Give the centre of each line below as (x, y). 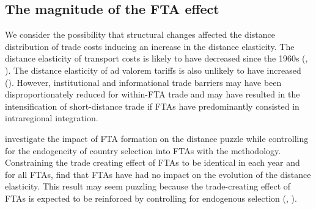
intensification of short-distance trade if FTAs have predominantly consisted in (152, 106)
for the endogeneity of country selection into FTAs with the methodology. (143, 150)
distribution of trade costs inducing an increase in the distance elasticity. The (150, 46)
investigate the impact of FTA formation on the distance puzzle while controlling (157, 138)
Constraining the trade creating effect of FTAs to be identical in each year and (152, 162)
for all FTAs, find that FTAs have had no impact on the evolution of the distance (158, 174)
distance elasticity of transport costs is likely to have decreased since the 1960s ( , (156, 58)
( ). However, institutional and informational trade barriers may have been (143, 82)
